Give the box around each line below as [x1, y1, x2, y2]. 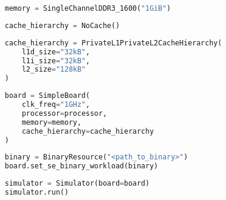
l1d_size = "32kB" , [21, 47, 90, 56]
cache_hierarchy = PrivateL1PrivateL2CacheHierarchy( [5, 38, 222, 47]
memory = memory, [21, 118, 81, 127]
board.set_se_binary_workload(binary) [5, 162, 158, 171]
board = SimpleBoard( [5, 91, 90, 100]
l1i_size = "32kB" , [21, 56, 90, 65]
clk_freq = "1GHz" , [21, 100, 90, 109]
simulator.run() [5, 188, 69, 196]
